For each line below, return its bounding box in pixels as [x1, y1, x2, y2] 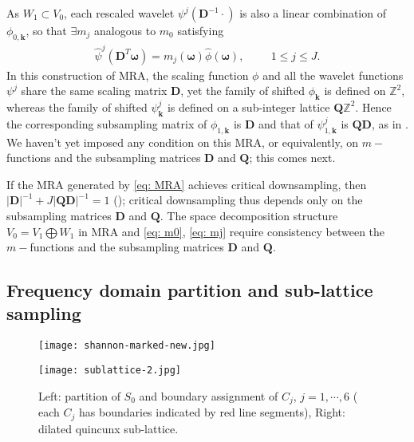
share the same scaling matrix [21, 82, 168, 99]
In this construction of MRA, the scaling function [6, 66, 249, 83]
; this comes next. [249, 149, 336, 166]
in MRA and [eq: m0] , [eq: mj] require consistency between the [78, 223, 385, 239]
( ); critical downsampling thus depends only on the [113, 191, 363, 208]
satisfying [177, 22, 224, 38]
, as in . [371, 115, 408, 132]
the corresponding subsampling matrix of [6, 115, 207, 132]
